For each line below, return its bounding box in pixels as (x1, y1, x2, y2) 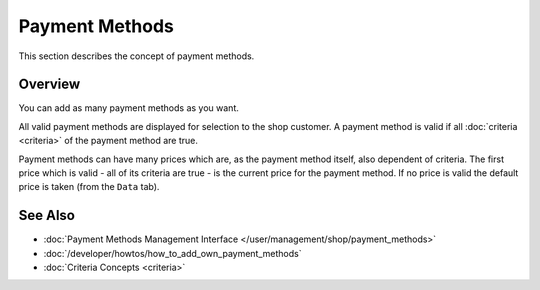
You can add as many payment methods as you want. (18, 102, 239, 114)
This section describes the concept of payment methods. (18, 50, 255, 62)
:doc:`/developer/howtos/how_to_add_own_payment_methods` (43, 247, 302, 259)
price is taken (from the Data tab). (18, 181, 160, 193)
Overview (18, 76, 81, 93)
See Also (18, 207, 75, 224)
